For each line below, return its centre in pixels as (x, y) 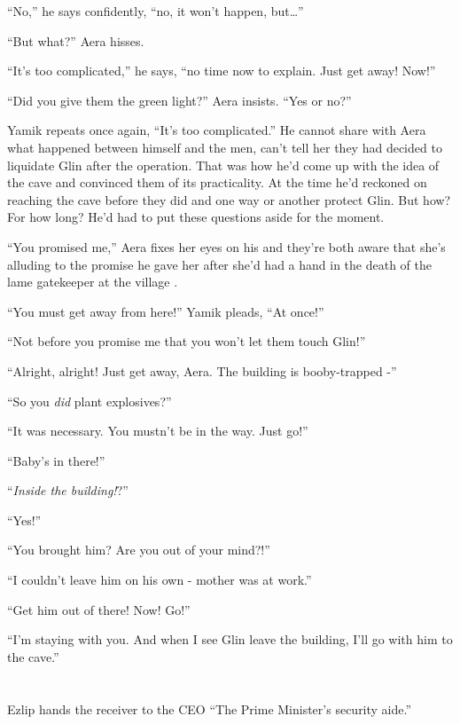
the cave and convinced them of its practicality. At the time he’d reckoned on (217, 182)
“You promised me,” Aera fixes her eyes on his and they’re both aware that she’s (226, 246)
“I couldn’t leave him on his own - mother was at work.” (160, 580)
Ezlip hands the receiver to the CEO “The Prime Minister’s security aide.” (210, 708)
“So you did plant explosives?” (90, 401)
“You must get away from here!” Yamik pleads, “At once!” (166, 311)
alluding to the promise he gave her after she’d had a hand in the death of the (220, 264)
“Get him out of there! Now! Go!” (99, 609)
